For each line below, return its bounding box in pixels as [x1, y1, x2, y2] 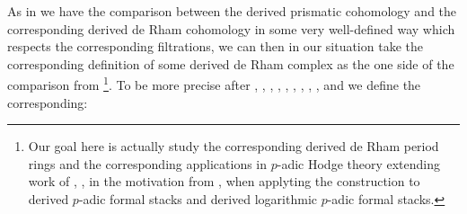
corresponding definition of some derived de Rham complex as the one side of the [7, 54, 454, 73]
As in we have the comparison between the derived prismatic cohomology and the [7, 2, 457, 20]
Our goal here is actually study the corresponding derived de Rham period [28, 137, 439, 156]
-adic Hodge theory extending [277, 154, 441, 173]
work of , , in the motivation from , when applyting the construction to [28, 172, 420, 191]
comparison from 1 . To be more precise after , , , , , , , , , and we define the [7, 73, 421, 94]
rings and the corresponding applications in [28, 154, 268, 173]
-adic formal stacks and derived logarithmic [78, 190, 317, 208]
